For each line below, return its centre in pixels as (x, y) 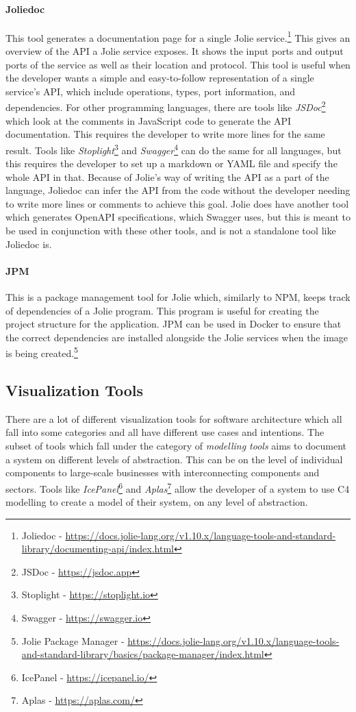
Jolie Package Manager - (73, 640)
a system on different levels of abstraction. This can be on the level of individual (174, 459)
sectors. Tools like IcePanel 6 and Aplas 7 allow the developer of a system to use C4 (178, 487)
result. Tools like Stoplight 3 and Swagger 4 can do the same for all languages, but (174, 149)
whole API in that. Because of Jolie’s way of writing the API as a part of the (167, 176)
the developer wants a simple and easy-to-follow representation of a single (160, 78)
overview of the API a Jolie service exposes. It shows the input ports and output (175, 51)
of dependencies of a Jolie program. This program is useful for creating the (162, 310)
